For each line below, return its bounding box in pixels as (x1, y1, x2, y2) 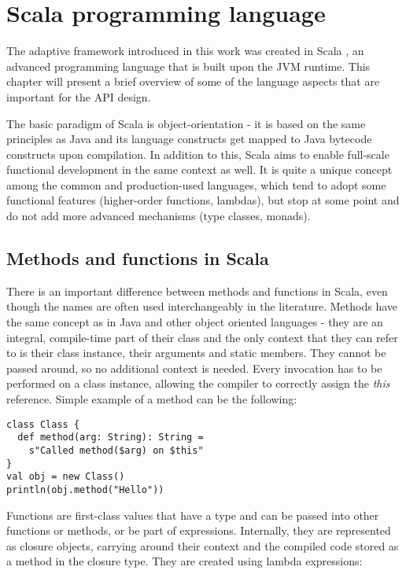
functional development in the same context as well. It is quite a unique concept (6, 161, 393, 178)
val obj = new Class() (6, 471, 125, 483)
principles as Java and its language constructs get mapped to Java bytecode (6, 131, 372, 147)
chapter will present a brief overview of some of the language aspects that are (6, 73, 380, 90)
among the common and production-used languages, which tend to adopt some (6, 176, 386, 193)
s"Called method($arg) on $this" (28, 444, 204, 456)
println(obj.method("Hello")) (6, 484, 164, 495)
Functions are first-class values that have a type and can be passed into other (6, 506, 379, 523)
